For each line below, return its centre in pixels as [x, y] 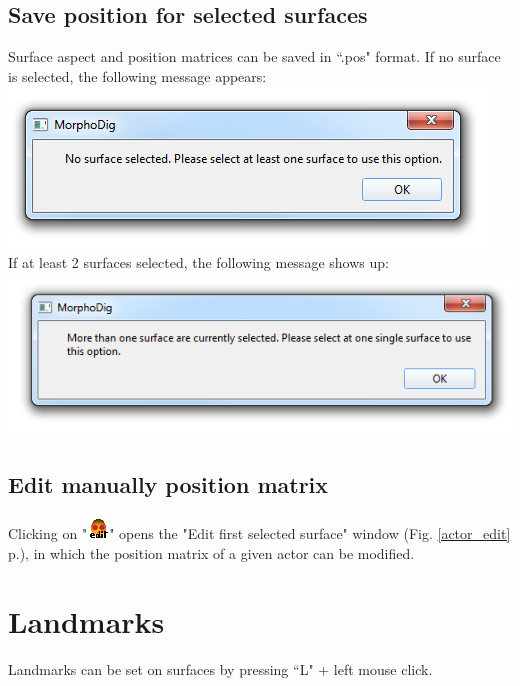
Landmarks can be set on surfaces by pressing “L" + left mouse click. [220, 669]
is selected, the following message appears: [137, 75]
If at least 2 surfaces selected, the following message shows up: [198, 261]
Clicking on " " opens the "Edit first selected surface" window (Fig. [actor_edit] [259, 532]
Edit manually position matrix [168, 484]
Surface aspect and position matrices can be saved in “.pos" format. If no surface [254, 56]
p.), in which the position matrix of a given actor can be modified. [211, 552]
